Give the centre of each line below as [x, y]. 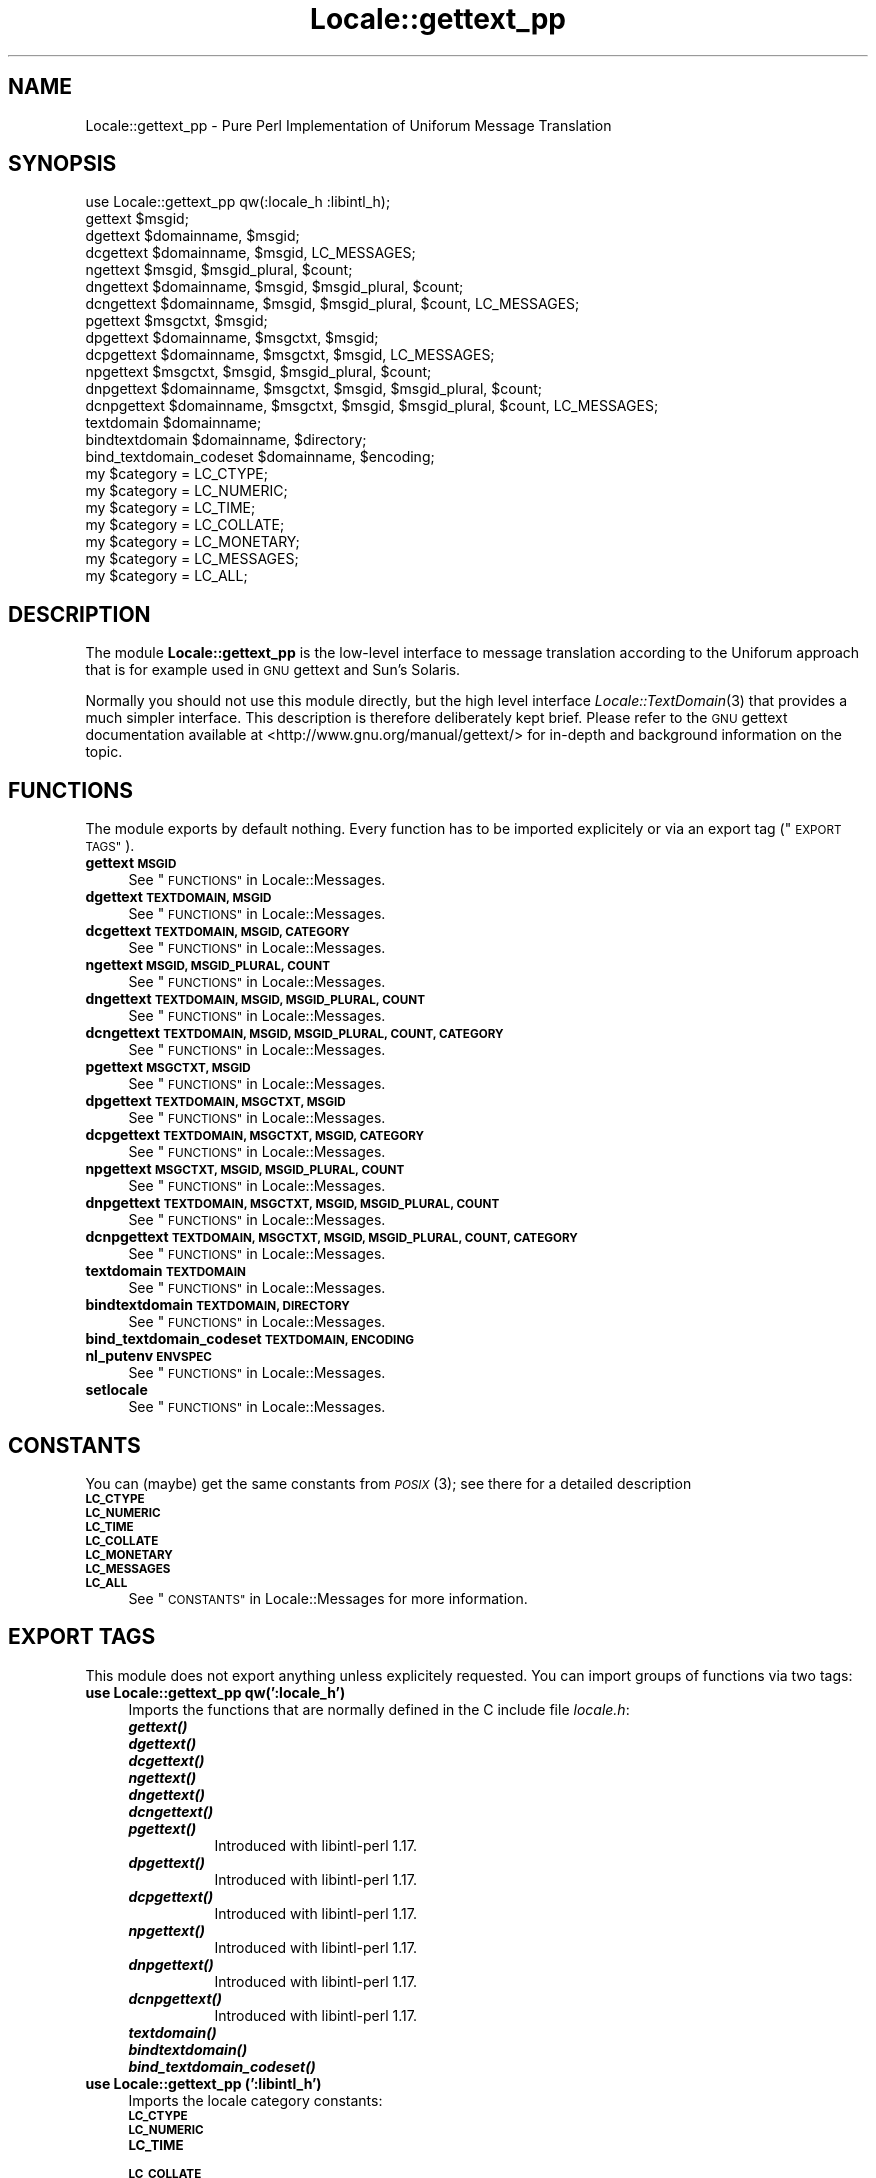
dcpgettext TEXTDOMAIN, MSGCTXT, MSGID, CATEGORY [255, 1135]
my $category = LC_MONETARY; [192, 542]
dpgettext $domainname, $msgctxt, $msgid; [232, 338]
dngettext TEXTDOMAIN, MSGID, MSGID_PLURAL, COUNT [255, 999]
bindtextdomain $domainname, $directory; [226, 440]
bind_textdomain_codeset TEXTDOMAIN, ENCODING [250, 1339]
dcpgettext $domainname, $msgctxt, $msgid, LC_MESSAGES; [290, 355]
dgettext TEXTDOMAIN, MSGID [178, 897]
